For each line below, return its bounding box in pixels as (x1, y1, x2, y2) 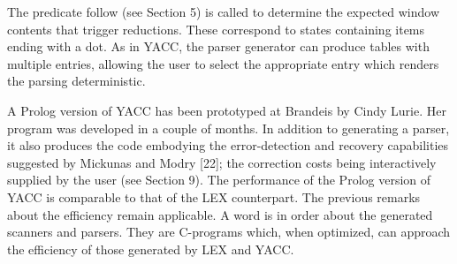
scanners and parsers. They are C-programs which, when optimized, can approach (7, 223, 451, 241)
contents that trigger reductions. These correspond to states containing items (7, 19, 425, 38)
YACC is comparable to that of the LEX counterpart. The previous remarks (7, 187, 421, 206)
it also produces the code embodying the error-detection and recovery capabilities (7, 136, 449, 155)
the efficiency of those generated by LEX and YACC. (7, 239, 294, 258)
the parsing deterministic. (7, 72, 146, 90)
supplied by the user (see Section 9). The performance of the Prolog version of (7, 170, 431, 189)
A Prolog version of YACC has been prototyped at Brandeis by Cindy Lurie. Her (7, 101, 446, 119)
